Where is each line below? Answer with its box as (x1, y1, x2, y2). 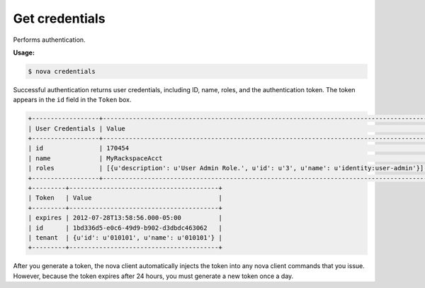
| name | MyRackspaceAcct (28, 154, 163, 162)
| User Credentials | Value (28, 124, 125, 133)
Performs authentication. (13, 35, 86, 44)
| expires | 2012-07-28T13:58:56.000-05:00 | (28, 214, 222, 222)
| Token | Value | (28, 194, 222, 202)
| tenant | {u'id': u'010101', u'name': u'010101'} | (28, 233, 222, 241)
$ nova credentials (28, 67, 96, 75)
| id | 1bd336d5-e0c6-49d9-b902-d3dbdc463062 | (28, 223, 222, 232)
